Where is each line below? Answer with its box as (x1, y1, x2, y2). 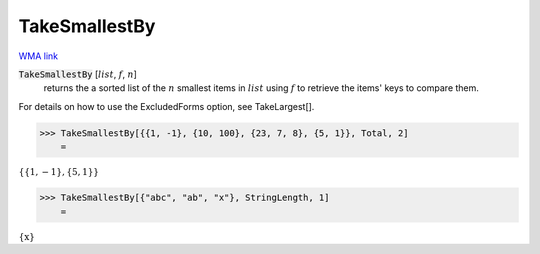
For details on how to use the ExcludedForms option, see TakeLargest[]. (18, 100, 315, 112)
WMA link (18, 50, 59, 62)
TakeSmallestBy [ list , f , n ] (18, 68, 137, 80)
